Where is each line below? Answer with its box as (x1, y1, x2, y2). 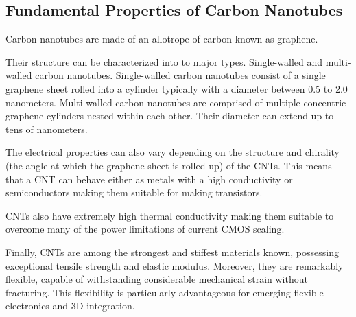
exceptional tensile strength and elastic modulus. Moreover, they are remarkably (5, 258, 344, 272)
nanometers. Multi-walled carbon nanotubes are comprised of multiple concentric (5, 95, 346, 109)
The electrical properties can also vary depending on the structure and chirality (5, 145, 340, 159)
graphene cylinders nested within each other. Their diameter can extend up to (5, 108, 334, 123)
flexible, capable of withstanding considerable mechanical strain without (5, 272, 308, 286)
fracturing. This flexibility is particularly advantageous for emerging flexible (5, 285, 324, 299)
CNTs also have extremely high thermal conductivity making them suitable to (5, 208, 334, 222)
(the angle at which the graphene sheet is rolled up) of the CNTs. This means (5, 158, 332, 172)
